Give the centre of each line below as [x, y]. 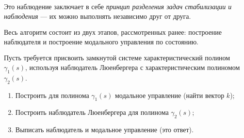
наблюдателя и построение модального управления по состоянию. [101, 41]
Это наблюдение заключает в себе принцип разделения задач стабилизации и [118, 6]
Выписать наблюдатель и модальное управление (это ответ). [104, 130]
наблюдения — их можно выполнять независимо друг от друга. [98, 16]
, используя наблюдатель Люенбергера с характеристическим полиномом [133, 67]
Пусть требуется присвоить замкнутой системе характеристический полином [117, 58]
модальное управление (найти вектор [170, 95]
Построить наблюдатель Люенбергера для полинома [92, 112]
